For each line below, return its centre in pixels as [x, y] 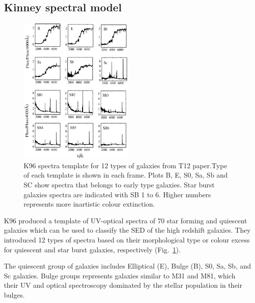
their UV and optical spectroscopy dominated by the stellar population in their [123, 285]
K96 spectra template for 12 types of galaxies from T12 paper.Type [126, 165]
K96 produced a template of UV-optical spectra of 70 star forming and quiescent [126, 220]
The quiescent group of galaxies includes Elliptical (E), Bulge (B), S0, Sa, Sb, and [127, 266]
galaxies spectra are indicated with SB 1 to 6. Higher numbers [117, 194]
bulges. [14, 294]
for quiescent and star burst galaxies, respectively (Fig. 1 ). [92, 249]
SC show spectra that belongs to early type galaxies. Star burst [119, 185]
